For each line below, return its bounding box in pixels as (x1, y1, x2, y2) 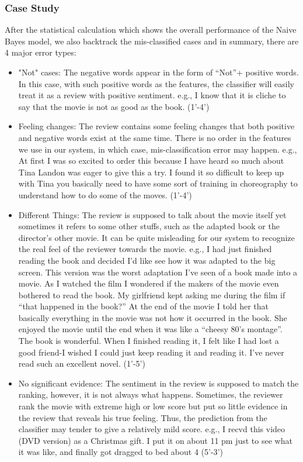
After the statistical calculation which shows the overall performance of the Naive (5, 23, 297, 36)
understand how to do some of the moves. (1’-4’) (18, 188, 192, 201)
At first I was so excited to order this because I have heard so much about (18, 154, 284, 167)
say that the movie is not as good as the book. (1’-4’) (18, 100, 210, 112)
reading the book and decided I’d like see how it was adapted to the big (18, 254, 276, 266)
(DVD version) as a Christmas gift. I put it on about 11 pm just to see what (18, 434, 292, 446)
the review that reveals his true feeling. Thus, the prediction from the (18, 411, 267, 423)
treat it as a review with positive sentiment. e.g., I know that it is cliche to (18, 89, 286, 101)
